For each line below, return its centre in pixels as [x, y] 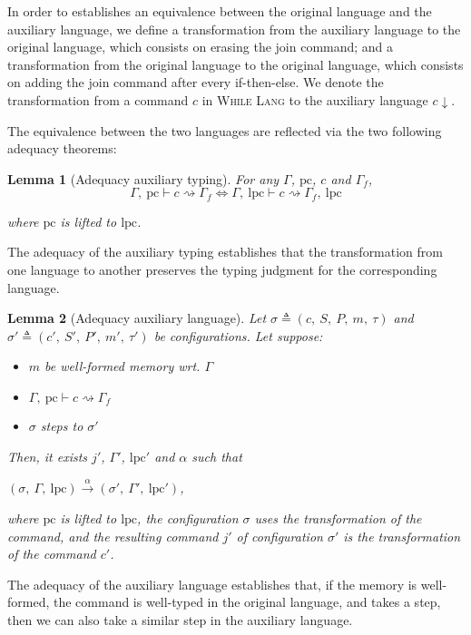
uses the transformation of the [338, 518]
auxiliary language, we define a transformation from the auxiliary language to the [234, 29]
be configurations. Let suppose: [238, 335]
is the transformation [402, 536]
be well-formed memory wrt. [123, 366]
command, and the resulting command [113, 536]
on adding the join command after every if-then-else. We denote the [196, 82]
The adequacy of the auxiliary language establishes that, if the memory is [212, 584]
